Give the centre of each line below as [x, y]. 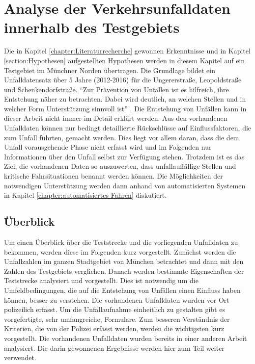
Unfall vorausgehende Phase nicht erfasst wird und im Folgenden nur [108, 147]
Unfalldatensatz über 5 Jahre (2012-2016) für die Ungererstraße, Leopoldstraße [123, 80]
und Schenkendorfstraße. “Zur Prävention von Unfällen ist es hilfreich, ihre [116, 89]
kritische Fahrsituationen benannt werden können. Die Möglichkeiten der [113, 176]
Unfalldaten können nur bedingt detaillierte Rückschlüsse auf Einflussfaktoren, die [128, 128]
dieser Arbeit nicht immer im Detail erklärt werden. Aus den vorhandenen [116, 118]
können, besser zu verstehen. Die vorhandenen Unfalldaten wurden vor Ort [117, 299]
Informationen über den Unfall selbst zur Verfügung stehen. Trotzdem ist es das [124, 156]
